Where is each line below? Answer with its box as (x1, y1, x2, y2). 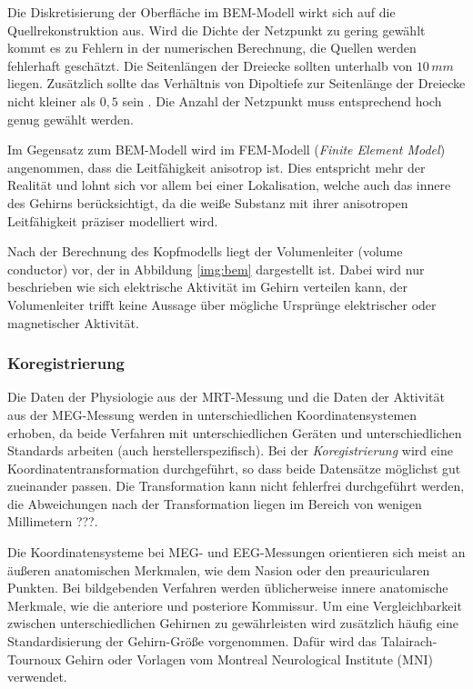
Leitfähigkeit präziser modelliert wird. (7, 211, 218, 230)
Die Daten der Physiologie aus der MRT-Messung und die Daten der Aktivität (7, 387, 445, 406)
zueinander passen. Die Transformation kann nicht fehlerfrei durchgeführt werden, (7, 476, 465, 495)
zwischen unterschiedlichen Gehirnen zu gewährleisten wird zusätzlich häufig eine (7, 614, 458, 633)
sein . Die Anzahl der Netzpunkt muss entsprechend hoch (122, 91, 442, 110)
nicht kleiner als (7, 91, 96, 110)
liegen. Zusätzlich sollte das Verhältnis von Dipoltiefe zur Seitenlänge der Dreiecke (7, 74, 466, 93)
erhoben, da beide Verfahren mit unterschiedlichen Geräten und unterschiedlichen (7, 423, 462, 442)
